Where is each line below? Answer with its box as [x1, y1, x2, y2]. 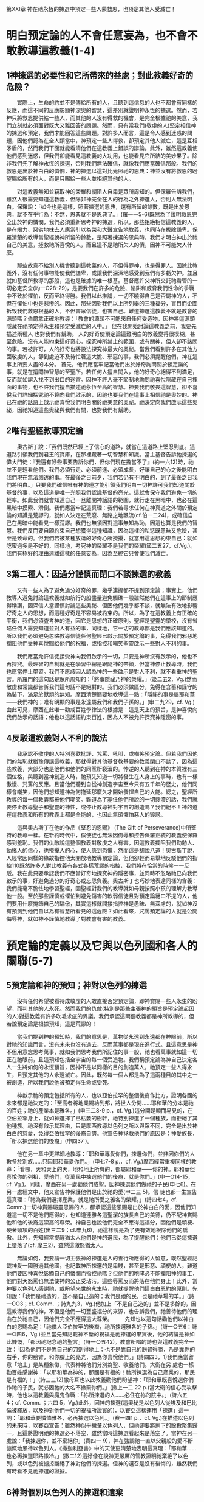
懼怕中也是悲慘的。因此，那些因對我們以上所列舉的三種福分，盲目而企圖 [16, 300, 198, 307]
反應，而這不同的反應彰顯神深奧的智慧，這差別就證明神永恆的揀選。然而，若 [6, 107, 198, 114]
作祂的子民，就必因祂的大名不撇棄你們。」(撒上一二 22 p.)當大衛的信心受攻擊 [6, 1384, 197, 1391]
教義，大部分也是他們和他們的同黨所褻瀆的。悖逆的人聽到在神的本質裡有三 [11, 766, 198, 773]
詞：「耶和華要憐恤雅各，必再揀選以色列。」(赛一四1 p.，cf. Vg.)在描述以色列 [6, 1414, 194, 1422]
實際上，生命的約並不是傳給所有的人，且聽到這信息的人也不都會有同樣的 [16, 99, 198, 106]
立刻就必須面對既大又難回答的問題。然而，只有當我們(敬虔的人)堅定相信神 [11, 122, 197, 129]
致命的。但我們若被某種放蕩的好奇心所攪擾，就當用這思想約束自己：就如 [16, 534, 198, 542]
